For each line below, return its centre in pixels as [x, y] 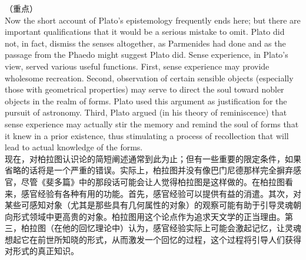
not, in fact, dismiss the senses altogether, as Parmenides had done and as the [145, 43]
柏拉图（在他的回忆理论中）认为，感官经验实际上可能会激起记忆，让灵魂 [161, 228]
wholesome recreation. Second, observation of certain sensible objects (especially [149, 78]
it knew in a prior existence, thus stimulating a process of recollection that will [147, 135]
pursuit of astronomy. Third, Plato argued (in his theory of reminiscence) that [146, 112]
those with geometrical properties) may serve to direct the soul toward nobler [144, 89]
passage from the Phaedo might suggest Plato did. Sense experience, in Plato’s [147, 55]
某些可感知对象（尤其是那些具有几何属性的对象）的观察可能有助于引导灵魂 [149, 205]
